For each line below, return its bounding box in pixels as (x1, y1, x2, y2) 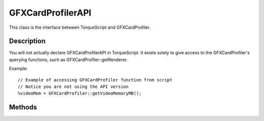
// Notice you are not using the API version (18, 84, 129, 90)
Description (9, 37, 46, 45)
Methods (9, 103, 37, 112)
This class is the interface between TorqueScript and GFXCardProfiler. (9, 24, 151, 30)
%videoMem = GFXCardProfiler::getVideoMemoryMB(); (18, 91, 142, 96)
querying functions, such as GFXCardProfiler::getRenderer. (9, 57, 128, 62)
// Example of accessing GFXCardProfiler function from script (18, 77, 173, 82)
